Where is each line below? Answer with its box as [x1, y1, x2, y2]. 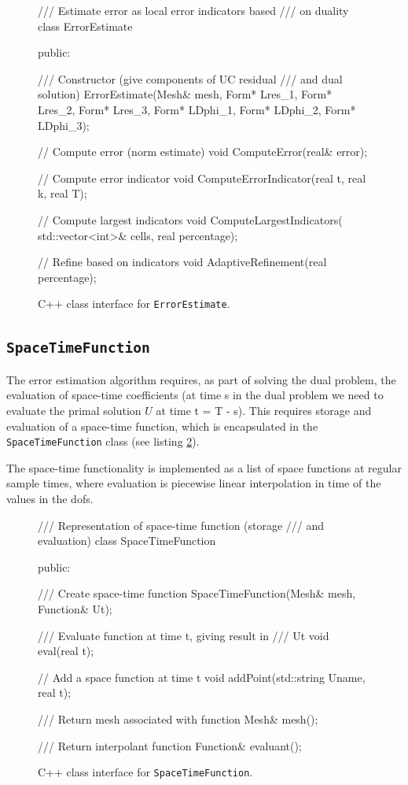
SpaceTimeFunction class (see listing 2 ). [6, 433, 200, 450]
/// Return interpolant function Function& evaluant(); [38, 737, 302, 754]
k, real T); [38, 185, 87, 202]
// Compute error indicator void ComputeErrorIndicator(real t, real [38, 169, 366, 186]
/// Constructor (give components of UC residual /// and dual [38, 70, 343, 87]
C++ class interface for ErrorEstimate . [38, 295, 230, 312]
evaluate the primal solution [6, 402, 142, 418]
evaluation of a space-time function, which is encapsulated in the [6, 417, 318, 434]
